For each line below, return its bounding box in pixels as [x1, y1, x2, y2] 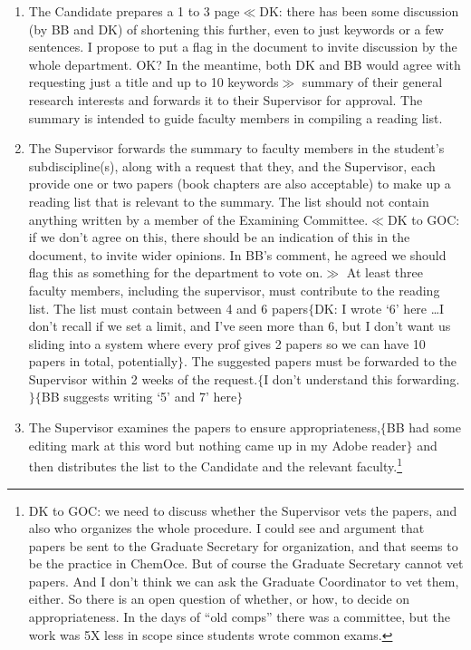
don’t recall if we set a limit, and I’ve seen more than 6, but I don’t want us [28, 316, 451, 335]
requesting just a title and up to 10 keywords [28, 73, 279, 92]
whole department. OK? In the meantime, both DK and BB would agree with [28, 54, 461, 73]
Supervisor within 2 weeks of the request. [28, 369, 258, 388]
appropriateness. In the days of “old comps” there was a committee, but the [28, 607, 450, 626]
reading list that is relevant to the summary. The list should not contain [28, 191, 429, 210]
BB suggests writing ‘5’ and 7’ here [41, 387, 237, 406]
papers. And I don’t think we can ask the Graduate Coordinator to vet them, [28, 571, 459, 590]
